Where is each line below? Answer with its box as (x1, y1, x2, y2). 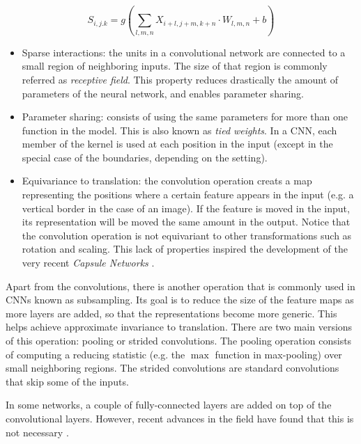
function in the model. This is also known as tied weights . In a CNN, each (22, 122, 337, 137)
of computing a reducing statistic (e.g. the (6, 347, 185, 361)
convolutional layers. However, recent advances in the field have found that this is (6, 411, 354, 425)
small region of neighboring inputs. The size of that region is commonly (22, 58, 328, 73)
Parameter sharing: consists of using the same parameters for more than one (22, 109, 348, 124)
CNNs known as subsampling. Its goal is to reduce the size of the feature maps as (6, 292, 354, 307)
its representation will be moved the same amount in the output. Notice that (22, 214, 351, 229)
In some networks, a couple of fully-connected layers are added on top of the (6, 397, 332, 412)
